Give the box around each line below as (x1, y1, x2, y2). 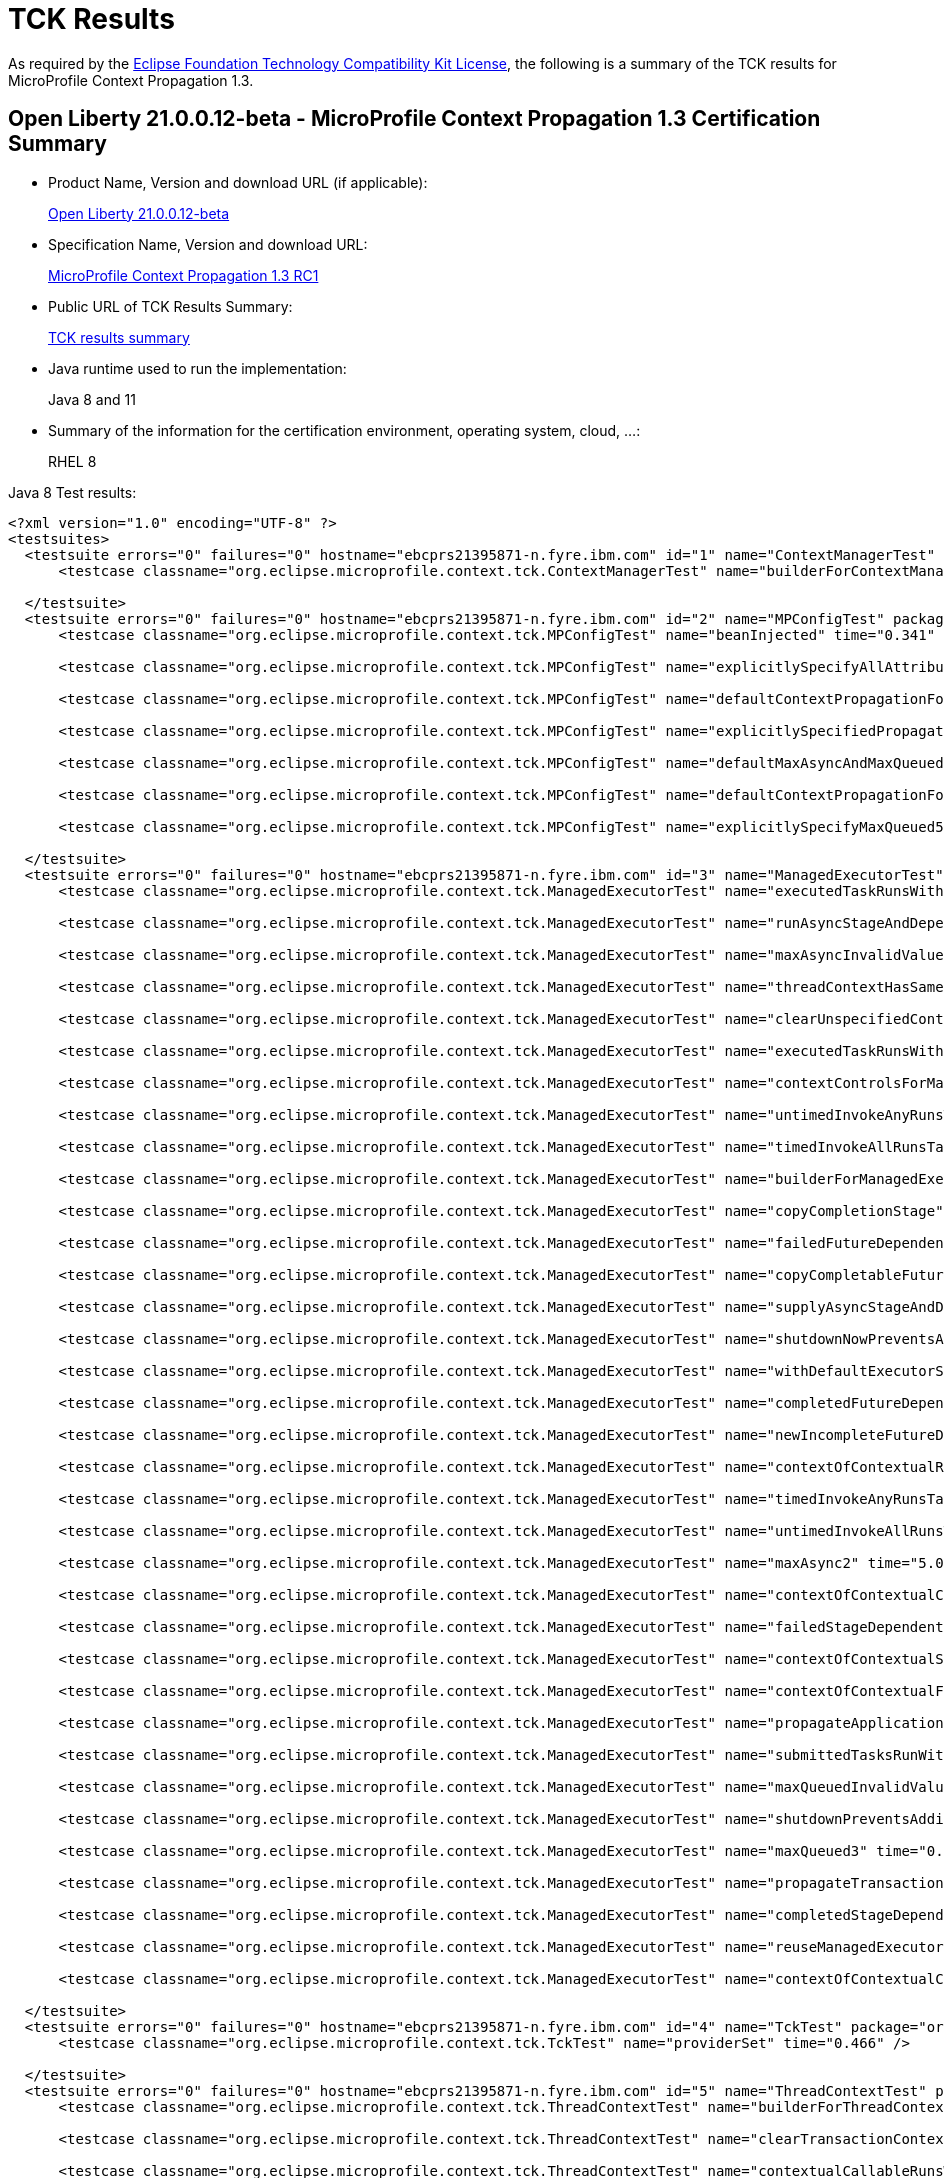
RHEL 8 (48, 452, 97, 470)
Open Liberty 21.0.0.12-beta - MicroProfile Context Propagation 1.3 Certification (8, 106, 821, 132)
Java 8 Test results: (8, 483, 137, 501)
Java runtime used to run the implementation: (48, 359, 347, 377)
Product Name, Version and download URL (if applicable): (48, 173, 428, 191)
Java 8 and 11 (48, 390, 136, 408)
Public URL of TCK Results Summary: (48, 297, 293, 315)
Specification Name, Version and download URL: (48, 235, 368, 253)
